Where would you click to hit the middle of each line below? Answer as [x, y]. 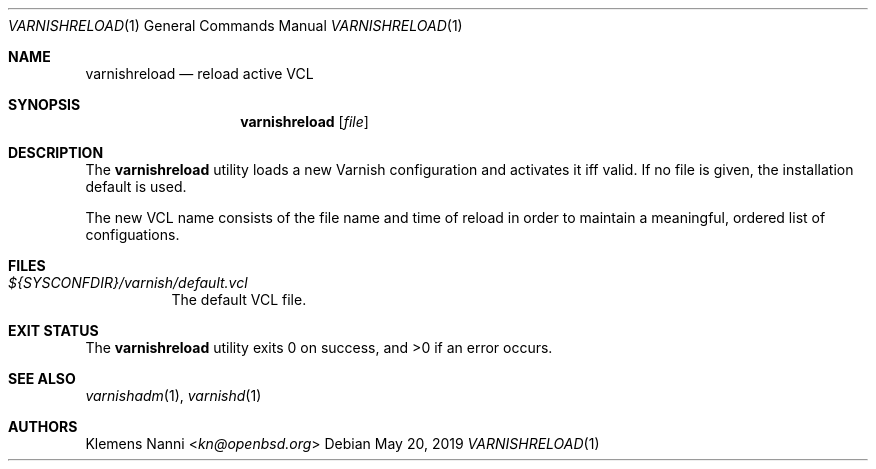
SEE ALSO [42, 378]
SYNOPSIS [44, 104]
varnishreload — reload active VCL [199, 73]
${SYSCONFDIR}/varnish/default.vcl [128, 282]
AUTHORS [43, 426]
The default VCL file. [239, 299]
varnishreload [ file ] [304, 121]
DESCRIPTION [56, 152]
